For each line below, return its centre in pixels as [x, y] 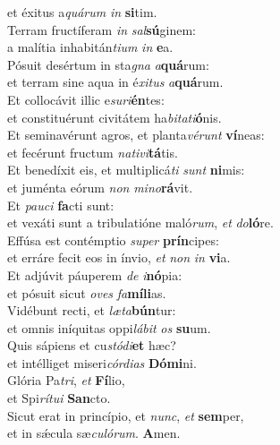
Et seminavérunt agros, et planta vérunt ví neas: [136, 135]
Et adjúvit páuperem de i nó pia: [95, 274]
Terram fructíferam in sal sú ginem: [102, 29]
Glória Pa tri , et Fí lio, [66, 380]
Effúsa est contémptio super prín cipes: [113, 240]
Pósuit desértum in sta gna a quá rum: [108, 64]
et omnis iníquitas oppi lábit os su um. [109, 327]
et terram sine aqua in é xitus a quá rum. [115, 82]
